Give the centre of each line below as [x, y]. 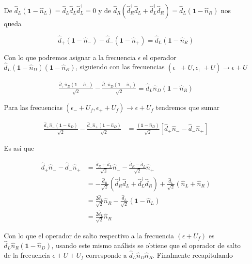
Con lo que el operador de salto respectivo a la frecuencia [89, 235]
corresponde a [106, 255]
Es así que [19, 148]
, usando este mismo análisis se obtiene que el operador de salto [146, 245]
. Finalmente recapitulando [193, 255]
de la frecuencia [27, 255]
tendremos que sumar [188, 107]
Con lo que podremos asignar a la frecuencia [70, 57]
